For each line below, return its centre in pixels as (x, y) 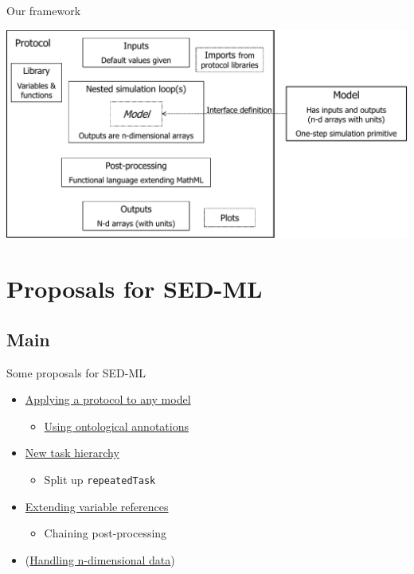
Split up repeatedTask (100, 479)
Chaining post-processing (105, 533)
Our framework (44, 10)
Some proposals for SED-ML (76, 372)
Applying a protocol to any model (108, 399)
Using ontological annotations (116, 426)
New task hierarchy (72, 453)
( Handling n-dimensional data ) (100, 559)
